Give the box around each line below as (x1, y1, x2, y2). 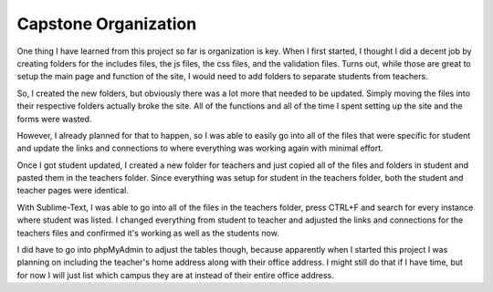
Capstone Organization (16, 14, 197, 34)
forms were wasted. (16, 113, 92, 124)
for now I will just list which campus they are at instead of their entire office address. (16, 269, 334, 280)
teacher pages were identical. (16, 185, 130, 196)
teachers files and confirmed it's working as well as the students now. (16, 227, 280, 238)
